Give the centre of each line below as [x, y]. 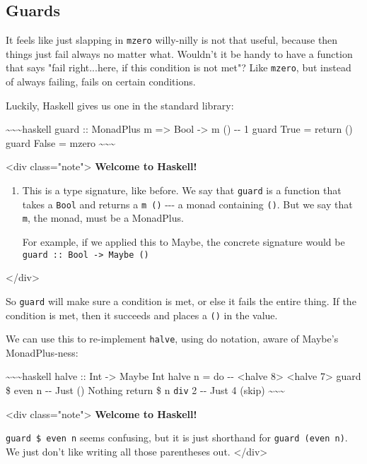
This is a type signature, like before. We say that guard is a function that [182, 190]
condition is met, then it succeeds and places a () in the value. [142, 315]
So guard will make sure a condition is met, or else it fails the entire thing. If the [181, 301]
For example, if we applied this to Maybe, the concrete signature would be [183, 242]
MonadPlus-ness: [42, 352]
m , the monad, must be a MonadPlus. [103, 218]
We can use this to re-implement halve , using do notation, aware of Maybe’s [172, 339]
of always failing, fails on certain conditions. [101, 82]
